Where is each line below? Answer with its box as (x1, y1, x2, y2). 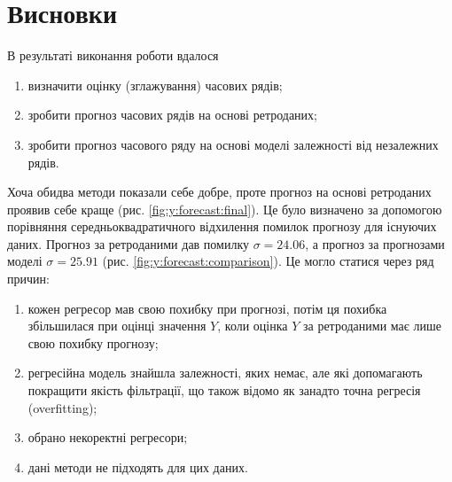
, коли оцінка (217, 316, 288, 335)
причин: (7, 269, 50, 288)
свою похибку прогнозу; (27, 333, 159, 352)
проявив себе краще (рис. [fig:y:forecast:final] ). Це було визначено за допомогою (7, 199, 442, 218)
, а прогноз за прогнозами (305, 234, 445, 253)
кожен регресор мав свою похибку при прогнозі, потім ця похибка (27, 299, 387, 317)
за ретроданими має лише (302, 316, 441, 335)
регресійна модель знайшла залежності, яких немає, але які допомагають (27, 363, 423, 382)
